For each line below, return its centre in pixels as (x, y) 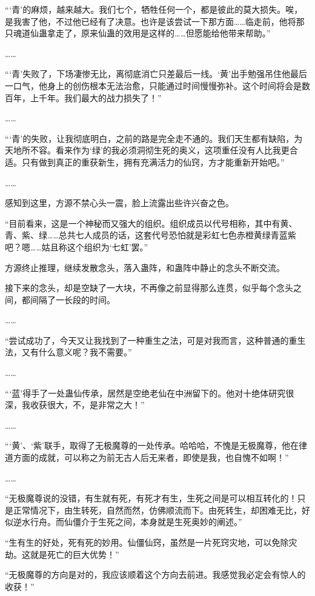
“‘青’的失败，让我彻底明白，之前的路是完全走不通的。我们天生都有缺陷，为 (154, 138)
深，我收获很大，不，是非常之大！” (75, 405)
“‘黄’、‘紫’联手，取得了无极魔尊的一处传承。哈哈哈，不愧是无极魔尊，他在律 (156, 445)
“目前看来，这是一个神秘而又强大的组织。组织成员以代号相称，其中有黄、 (151, 223)
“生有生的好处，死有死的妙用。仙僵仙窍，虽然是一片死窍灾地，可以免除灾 (151, 542)
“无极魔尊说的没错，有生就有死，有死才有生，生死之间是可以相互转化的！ (151, 498)
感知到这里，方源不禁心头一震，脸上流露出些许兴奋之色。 (119, 203)
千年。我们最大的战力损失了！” (100, 97)
